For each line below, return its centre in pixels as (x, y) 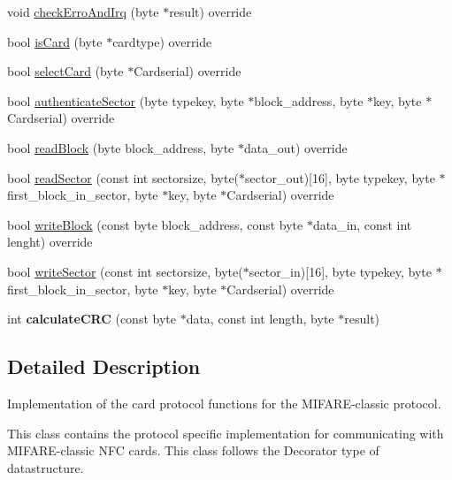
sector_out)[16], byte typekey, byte (340, 177)
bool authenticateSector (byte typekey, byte (126, 100)
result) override (211, 11)
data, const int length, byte (260, 319)
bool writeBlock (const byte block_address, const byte (155, 224)
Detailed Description (104, 366)
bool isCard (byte (55, 41)
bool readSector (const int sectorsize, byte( (123, 177)
